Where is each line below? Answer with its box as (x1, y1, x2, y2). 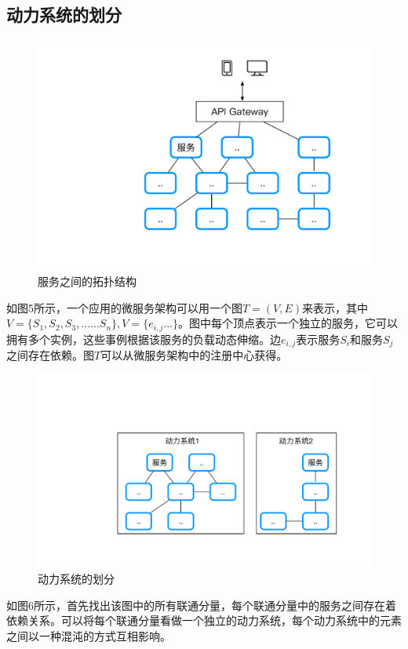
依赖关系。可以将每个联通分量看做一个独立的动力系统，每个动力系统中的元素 (6, 612, 402, 629)
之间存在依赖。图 (6, 347, 94, 363)
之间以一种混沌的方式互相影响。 (6, 627, 171, 644)
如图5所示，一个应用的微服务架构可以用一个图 (6, 299, 242, 315)
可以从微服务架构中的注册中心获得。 (100, 347, 288, 363)
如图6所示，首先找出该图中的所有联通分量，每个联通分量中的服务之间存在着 (6, 596, 396, 613)
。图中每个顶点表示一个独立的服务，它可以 (178, 315, 398, 331)
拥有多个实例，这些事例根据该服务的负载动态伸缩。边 (6, 330, 281, 347)
